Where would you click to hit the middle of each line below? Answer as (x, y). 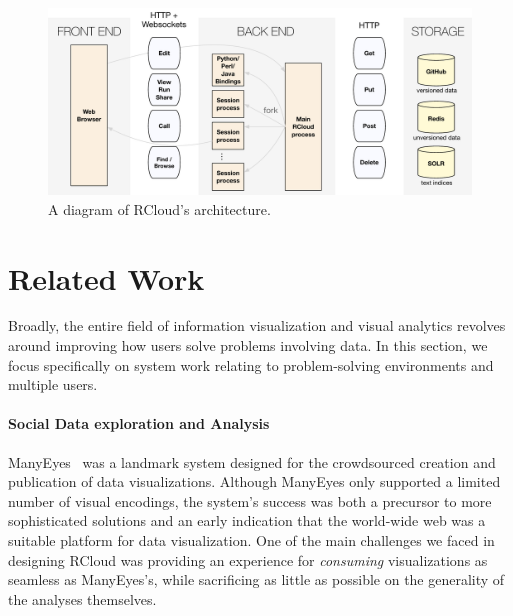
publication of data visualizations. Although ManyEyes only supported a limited (254, 481)
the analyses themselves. (82, 598)
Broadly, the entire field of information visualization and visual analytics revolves (257, 325)
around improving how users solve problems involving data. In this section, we (248, 345)
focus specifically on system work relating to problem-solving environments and (251, 364)
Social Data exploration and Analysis (139, 423)
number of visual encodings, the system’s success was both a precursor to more (250, 500)
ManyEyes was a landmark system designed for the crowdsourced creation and (252, 461)
